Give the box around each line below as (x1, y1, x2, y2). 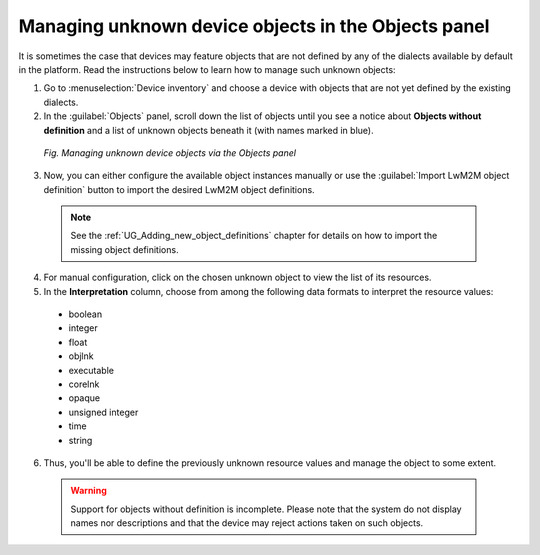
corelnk (68, 378, 100, 390)
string (68, 434, 93, 446)
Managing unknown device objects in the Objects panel (18, 15, 490, 37)
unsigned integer (68, 406, 139, 418)
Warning (70, 485, 107, 497)
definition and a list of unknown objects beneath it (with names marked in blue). (43, 124, 374, 136)
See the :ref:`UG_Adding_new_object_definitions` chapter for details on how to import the (70, 230, 438, 242)
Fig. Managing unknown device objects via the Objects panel (43, 146, 297, 159)
